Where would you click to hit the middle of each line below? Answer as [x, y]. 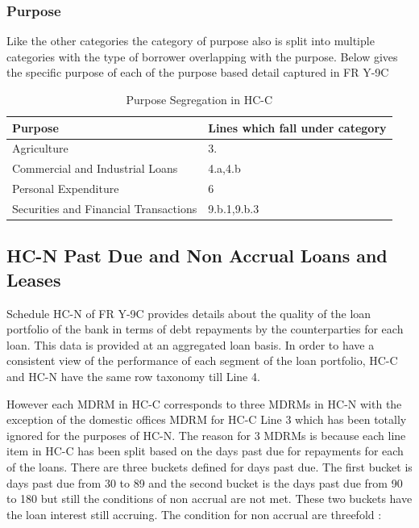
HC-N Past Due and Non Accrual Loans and [197, 256]
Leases [34, 279]
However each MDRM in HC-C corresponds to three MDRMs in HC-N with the [204, 403]
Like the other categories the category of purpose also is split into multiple [191, 41]
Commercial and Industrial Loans [95, 168]
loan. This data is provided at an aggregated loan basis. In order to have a [191, 344]
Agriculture [40, 148]
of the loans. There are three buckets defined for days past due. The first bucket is [209, 467]
